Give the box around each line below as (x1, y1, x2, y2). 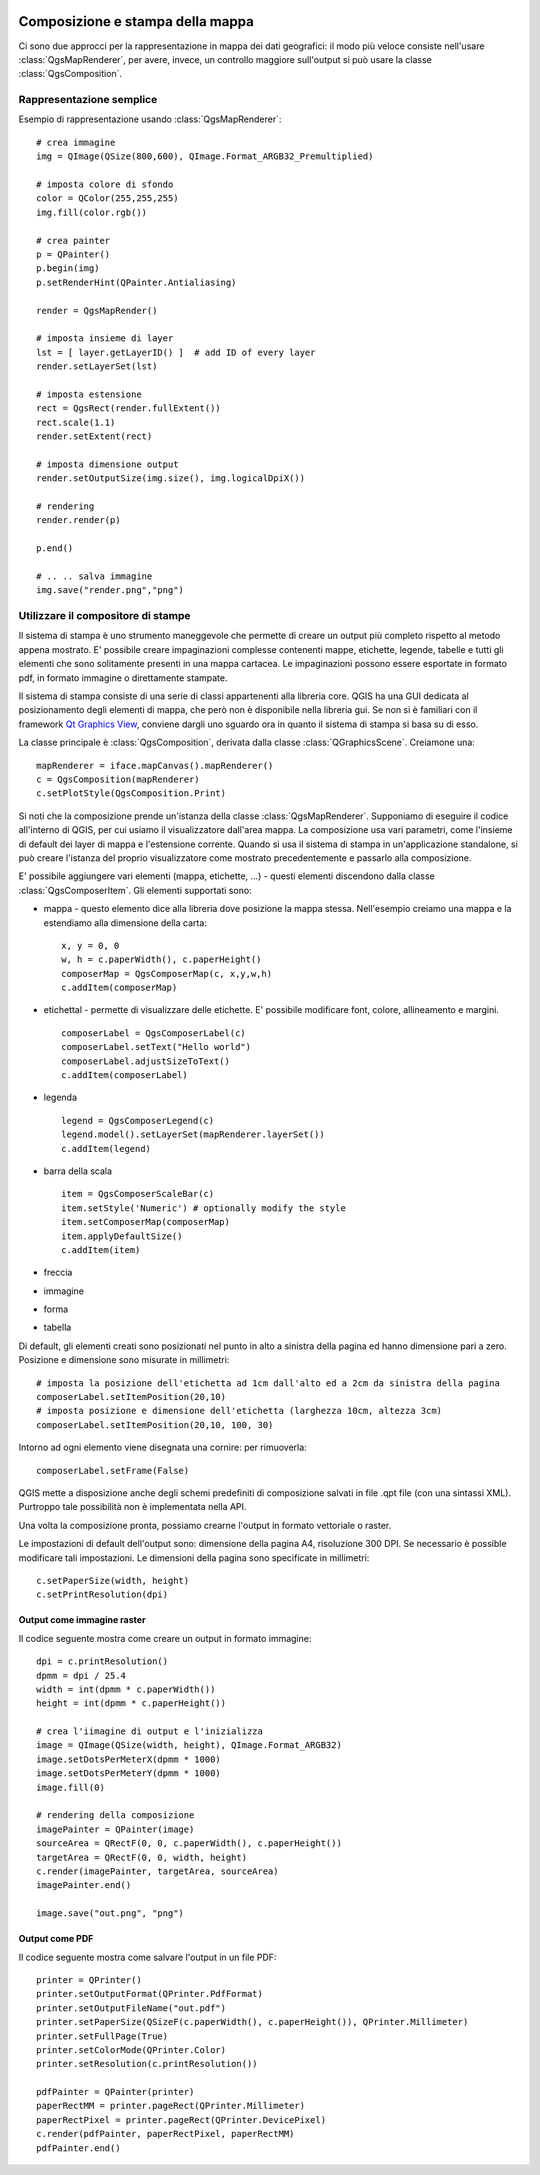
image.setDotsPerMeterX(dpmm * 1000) (36, 1753, 222, 1765)
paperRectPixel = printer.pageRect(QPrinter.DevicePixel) (36, 2114, 327, 2125)
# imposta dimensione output (36, 458, 179, 470)
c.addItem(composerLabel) (61, 1070, 189, 1081)
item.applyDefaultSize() (61, 1230, 183, 1242)
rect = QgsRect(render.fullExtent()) (36, 403, 222, 414)
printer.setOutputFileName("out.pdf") (36, 2002, 227, 2014)
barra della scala (43, 1165, 113, 1177)
